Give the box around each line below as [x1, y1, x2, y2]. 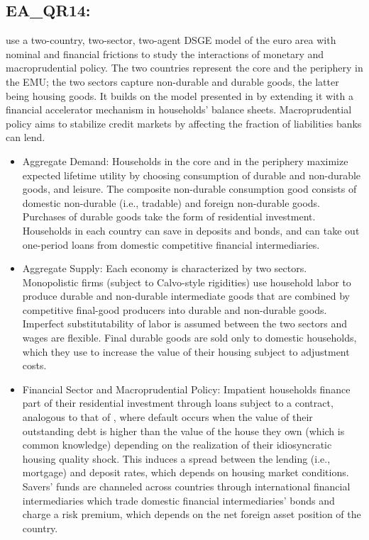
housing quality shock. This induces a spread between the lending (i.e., [22, 451, 331, 466]
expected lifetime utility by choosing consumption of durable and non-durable [22, 167, 361, 182]
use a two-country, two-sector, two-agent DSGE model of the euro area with [6, 33, 336, 47]
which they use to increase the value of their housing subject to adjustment [22, 344, 350, 359]
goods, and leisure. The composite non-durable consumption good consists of [22, 181, 357, 196]
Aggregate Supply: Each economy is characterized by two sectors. [22, 261, 307, 276]
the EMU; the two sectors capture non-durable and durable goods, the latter [6, 74, 339, 89]
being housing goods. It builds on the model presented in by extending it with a [6, 88, 354, 103]
